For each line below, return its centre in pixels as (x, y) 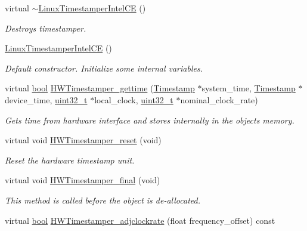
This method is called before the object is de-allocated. (103, 200)
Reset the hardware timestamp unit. (70, 160)
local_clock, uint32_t (134, 99)
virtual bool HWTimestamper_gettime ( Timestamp (100, 88)
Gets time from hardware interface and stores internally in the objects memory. (150, 120)
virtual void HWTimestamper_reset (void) (83, 140)
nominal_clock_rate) (219, 99)
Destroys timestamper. (46, 28)
